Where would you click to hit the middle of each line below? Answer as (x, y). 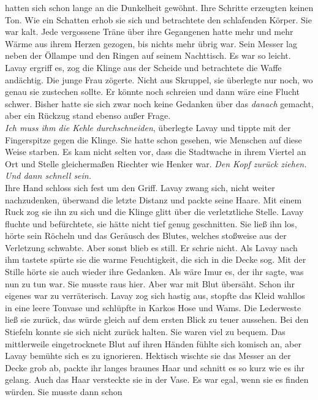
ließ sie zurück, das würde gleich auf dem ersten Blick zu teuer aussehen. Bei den (157, 319)
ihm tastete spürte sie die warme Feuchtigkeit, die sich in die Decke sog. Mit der (156, 259)
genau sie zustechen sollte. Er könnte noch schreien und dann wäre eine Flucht (153, 92)
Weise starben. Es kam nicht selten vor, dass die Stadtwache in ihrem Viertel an (156, 152)
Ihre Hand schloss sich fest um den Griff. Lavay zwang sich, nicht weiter (140, 187)
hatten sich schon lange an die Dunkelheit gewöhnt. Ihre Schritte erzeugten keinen (159, 7)
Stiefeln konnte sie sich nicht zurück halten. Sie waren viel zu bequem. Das (145, 332)
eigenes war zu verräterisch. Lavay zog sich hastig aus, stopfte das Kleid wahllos (155, 296)
